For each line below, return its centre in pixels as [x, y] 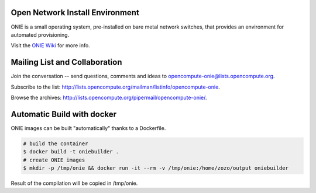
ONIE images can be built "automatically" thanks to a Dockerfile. [88, 128]
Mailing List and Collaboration [66, 62]
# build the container [56, 143]
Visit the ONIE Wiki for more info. [50, 45]
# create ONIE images [54, 160]
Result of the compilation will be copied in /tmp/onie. [74, 183]
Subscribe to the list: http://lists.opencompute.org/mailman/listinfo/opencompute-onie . [116, 87]
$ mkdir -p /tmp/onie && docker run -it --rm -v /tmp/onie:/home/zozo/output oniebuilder [156, 168]
